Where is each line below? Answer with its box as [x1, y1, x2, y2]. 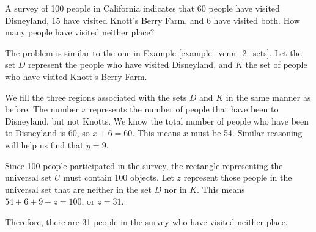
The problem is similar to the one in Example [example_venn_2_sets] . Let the [5, 46, 302, 59]
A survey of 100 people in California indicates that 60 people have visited [5, 2, 280, 14]
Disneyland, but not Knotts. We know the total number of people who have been [5, 114, 309, 127]
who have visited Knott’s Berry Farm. [5, 70, 147, 82]
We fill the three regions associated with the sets [5, 90, 187, 103]
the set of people [245, 58, 307, 71]
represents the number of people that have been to [89, 103, 279, 115]
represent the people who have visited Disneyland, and [28, 58, 233, 71]
